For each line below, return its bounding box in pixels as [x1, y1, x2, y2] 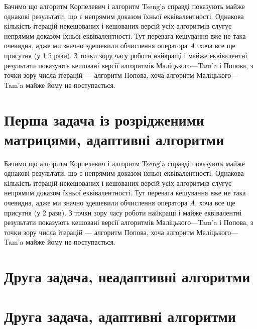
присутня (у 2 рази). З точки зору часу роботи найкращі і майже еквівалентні [4, 207, 242, 217]
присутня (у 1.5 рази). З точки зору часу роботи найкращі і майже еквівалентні [4, 50, 247, 60]
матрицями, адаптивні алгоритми [4, 129, 224, 149]
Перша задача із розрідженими [4, 109, 204, 130]
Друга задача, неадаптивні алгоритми [4, 266, 250, 287]
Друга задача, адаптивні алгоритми [4, 305, 236, 326]
